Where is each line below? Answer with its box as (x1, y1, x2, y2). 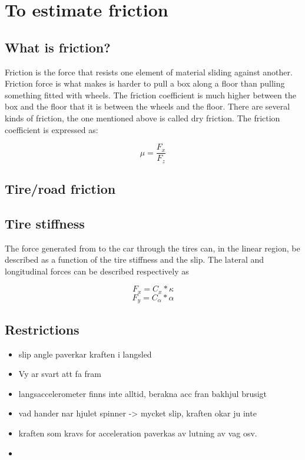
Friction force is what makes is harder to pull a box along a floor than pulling (5, 77, 285, 90)
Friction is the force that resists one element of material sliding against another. (5, 65, 293, 78)
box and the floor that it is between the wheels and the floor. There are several (5, 100, 290, 112)
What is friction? (5, 38, 111, 56)
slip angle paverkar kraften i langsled (18, 348, 152, 360)
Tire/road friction (5, 180, 116, 198)
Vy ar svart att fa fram (18, 368, 101, 380)
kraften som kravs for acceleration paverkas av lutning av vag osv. (18, 426, 257, 439)
